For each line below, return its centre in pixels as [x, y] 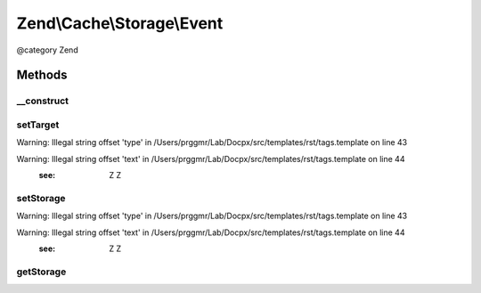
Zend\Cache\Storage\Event [120, 23]
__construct [43, 101]
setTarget [38, 125]
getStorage [41, 272]
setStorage [41, 198]
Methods [42, 75]
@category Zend [48, 50]
